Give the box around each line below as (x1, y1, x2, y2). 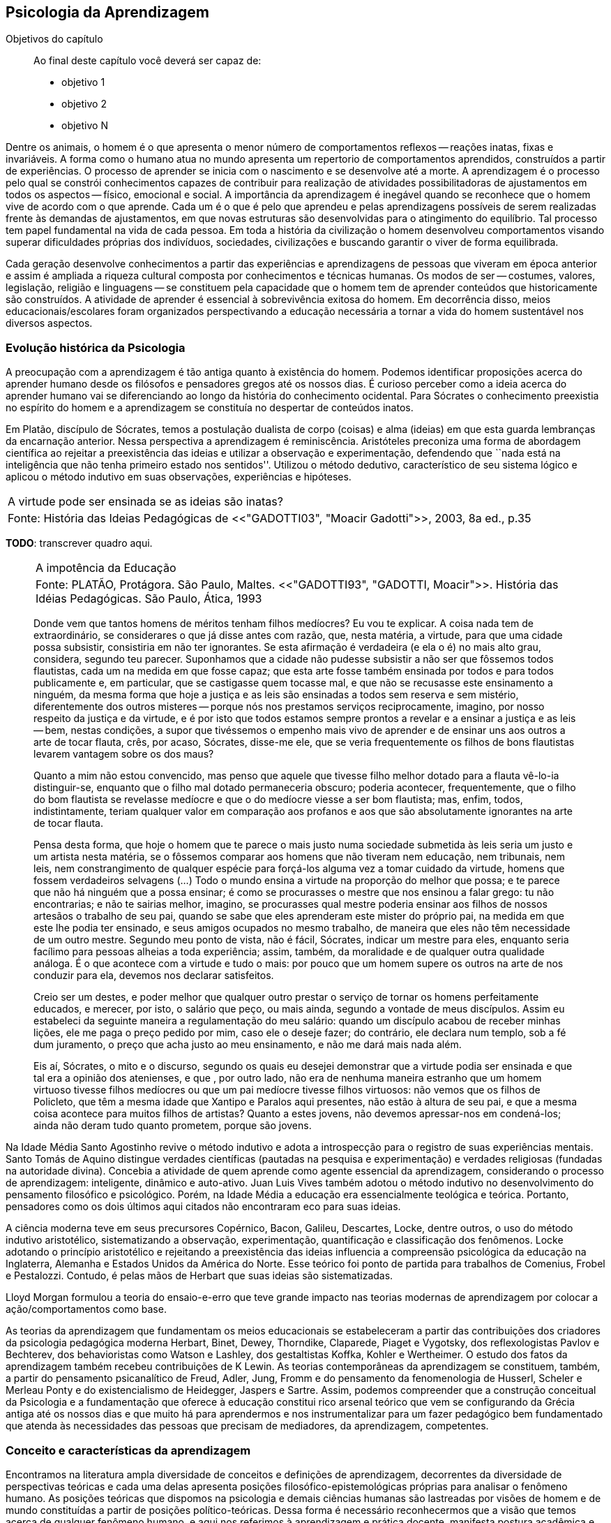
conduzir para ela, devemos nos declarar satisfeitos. (33, 969, 274, 982)
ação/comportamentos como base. (6, 1303, 167, 1316)
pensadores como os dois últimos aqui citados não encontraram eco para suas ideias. (6, 1200, 401, 1213)
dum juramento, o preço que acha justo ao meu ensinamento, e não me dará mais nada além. (33, 1038, 462, 1051)
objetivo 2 (61, 98, 107, 110)
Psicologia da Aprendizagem (6, 3, 210, 21)
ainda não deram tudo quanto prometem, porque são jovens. (33, 1119, 312, 1132)
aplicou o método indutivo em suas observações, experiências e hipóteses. (6, 471, 352, 483)
